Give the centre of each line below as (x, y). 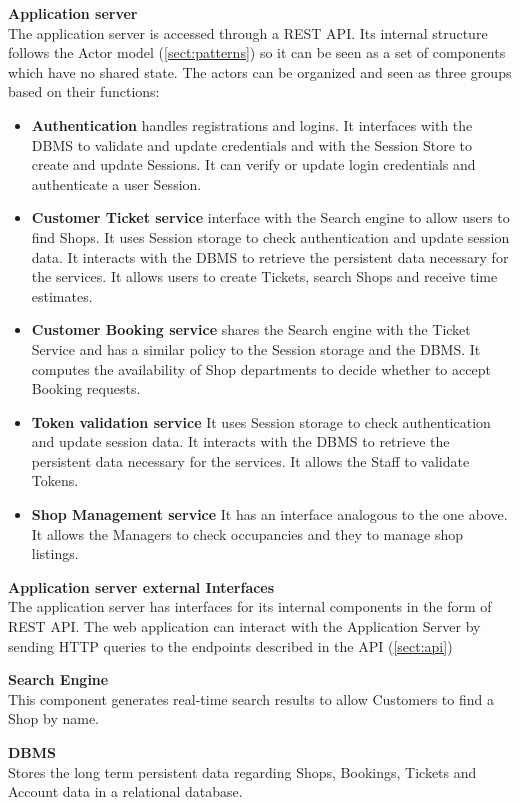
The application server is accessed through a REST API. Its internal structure (248, 32)
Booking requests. (86, 388)
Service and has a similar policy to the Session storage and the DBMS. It (256, 348)
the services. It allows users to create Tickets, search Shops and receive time (264, 276)
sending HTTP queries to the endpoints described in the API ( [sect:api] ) (230, 645)
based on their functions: (84, 91)
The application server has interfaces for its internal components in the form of (250, 606)
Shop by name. (54, 718)
